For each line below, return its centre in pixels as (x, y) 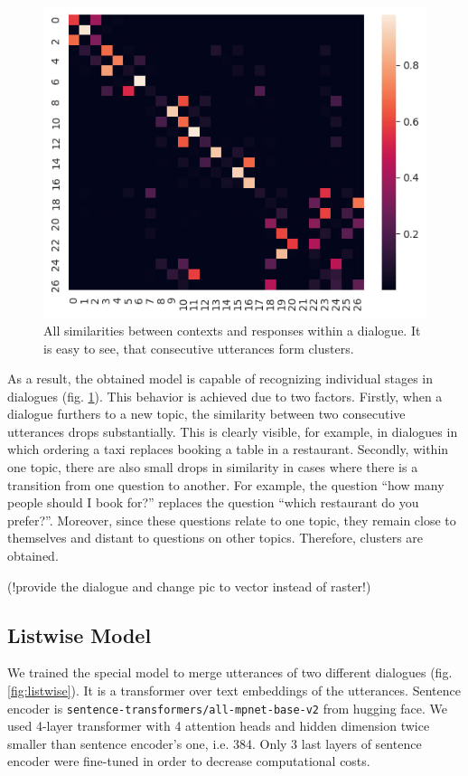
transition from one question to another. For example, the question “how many (226, 484)
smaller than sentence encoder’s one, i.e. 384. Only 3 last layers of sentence (215, 743)
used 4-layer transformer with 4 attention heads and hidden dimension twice (219, 726)
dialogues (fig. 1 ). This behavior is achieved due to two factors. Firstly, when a (225, 396)
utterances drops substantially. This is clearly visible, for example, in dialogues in (233, 431)
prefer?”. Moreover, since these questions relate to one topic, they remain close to (232, 520)
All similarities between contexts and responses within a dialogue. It (232, 330)
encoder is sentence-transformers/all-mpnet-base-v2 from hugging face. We (228, 708)
